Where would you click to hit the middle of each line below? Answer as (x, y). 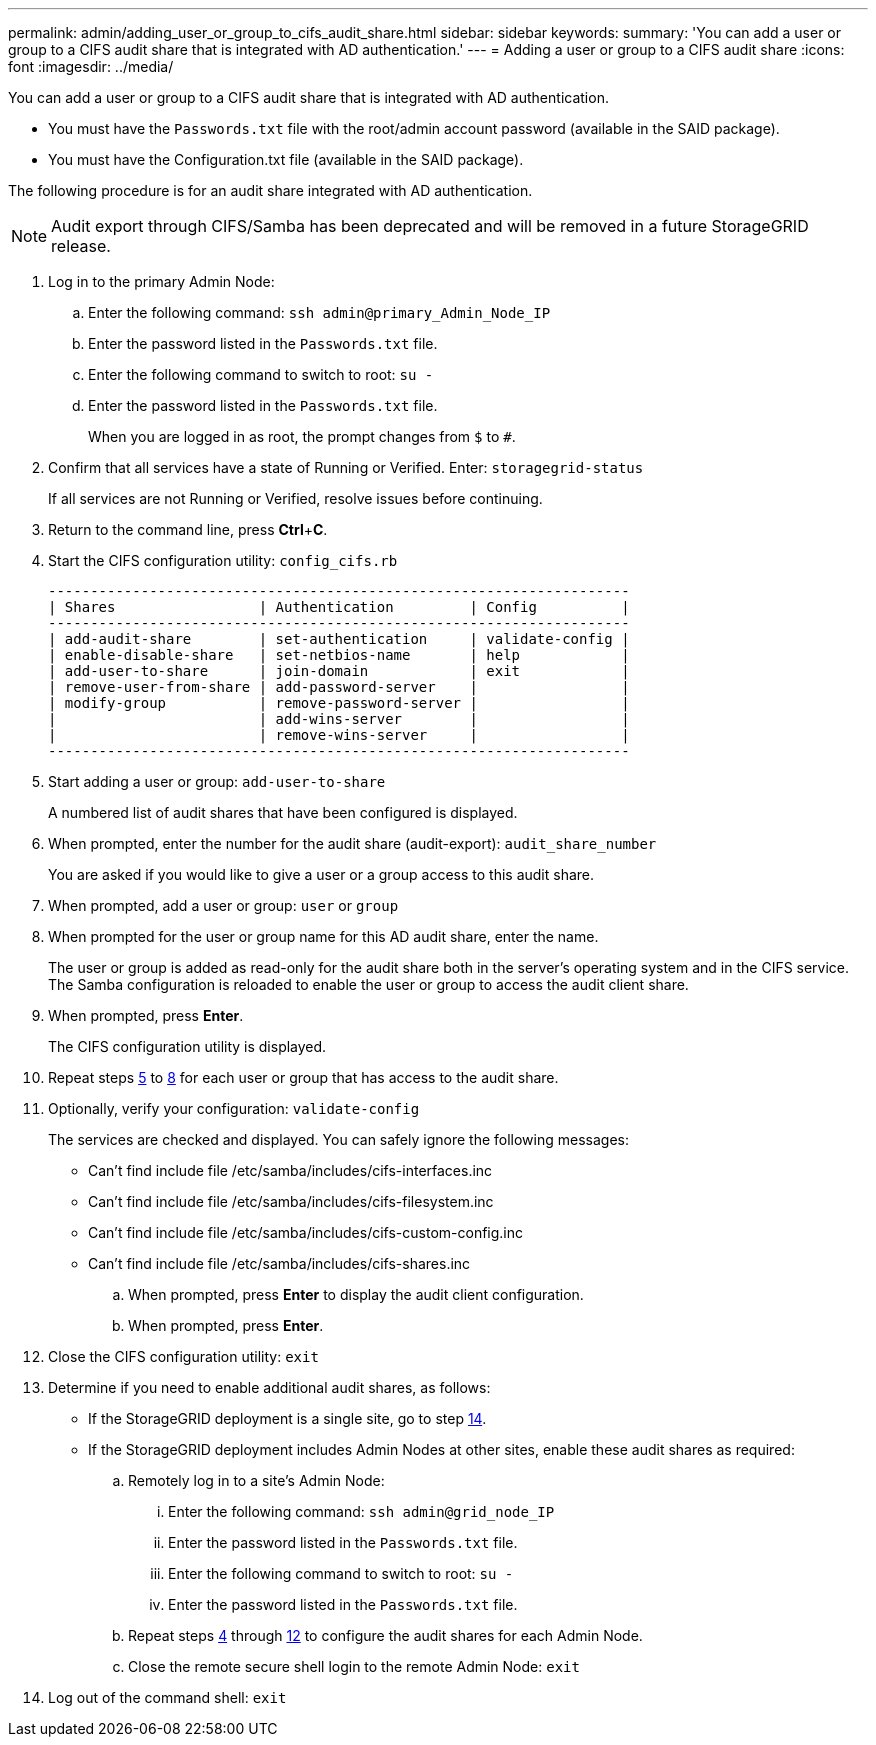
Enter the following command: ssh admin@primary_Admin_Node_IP (319, 312)
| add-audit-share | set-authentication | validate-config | (339, 639)
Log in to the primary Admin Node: (161, 281)
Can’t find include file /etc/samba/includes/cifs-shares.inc (279, 1263)
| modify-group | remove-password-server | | (339, 703)
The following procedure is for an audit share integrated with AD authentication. (270, 190)
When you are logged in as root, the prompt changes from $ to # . (302, 436)
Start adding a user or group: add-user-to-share (217, 781)
